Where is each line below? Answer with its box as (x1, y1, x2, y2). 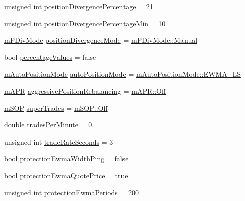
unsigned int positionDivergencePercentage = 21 (4, 1, 153, 11)
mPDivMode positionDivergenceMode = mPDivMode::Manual (4, 35, 198, 45)
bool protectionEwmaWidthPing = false (4, 153, 129, 164)
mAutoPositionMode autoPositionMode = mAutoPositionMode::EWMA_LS (4, 69, 241, 79)
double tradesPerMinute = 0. (4, 119, 94, 130)
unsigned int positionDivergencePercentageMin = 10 (4, 18, 166, 28)
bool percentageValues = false (4, 51, 96, 62)
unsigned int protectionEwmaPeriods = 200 (4, 187, 139, 197)
